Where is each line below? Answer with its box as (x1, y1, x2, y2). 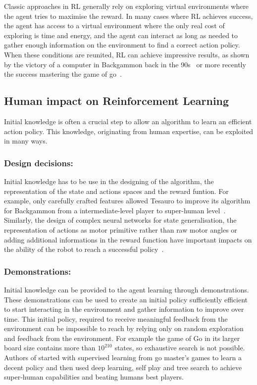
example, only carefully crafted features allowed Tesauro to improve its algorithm (4, 195, 251, 206)
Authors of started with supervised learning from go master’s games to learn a (4, 352, 242, 363)
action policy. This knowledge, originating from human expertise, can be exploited (4, 126, 254, 136)
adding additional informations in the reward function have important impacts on (4, 234, 252, 244)
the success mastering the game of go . (4, 69, 122, 79)
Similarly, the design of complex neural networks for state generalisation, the (4, 215, 237, 225)
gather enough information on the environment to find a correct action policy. (4, 40, 240, 50)
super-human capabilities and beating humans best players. (4, 372, 184, 382)
